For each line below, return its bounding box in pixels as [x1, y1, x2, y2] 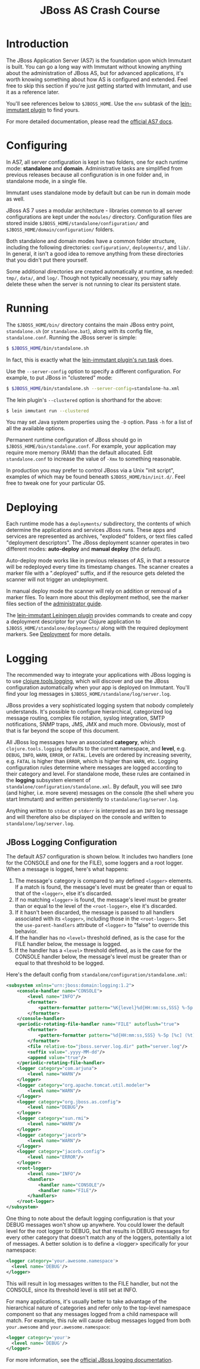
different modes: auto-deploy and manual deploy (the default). [6, 546, 162, 553]
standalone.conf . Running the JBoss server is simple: [6, 334, 137, 341]
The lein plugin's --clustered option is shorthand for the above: [6, 396, 162, 403]
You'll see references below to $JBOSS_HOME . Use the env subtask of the [6, 99, 180, 107]
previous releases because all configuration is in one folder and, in [6, 171, 170, 178]
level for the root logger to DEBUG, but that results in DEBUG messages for [6, 1228, 190, 1234]
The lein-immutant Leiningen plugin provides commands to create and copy [6, 612, 192, 619]
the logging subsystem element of [6, 777, 91, 784]
